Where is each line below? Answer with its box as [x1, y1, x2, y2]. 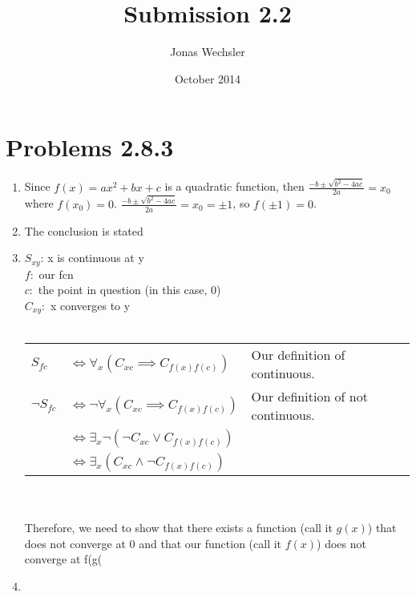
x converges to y [50, 296, 131, 313]
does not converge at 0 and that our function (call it [24, 534, 282, 551]
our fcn [38, 265, 74, 282]
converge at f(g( [24, 551, 103, 567]
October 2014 [174, 70, 241, 87]
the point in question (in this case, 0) [38, 281, 221, 298]
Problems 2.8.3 [6, 131, 174, 163]
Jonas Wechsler [170, 43, 245, 60]
